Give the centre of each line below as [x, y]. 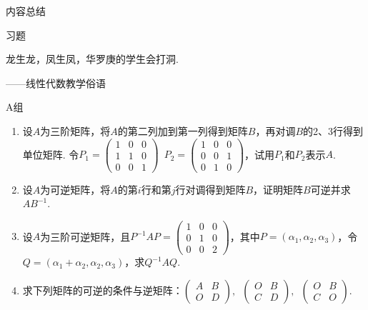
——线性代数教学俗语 [56, 82]
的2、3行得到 [333, 130]
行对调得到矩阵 [210, 189]
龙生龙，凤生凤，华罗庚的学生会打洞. [92, 59]
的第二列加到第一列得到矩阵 [183, 130]
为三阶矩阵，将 [75, 130]
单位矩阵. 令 [51, 154]
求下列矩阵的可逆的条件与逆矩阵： [103, 290]
